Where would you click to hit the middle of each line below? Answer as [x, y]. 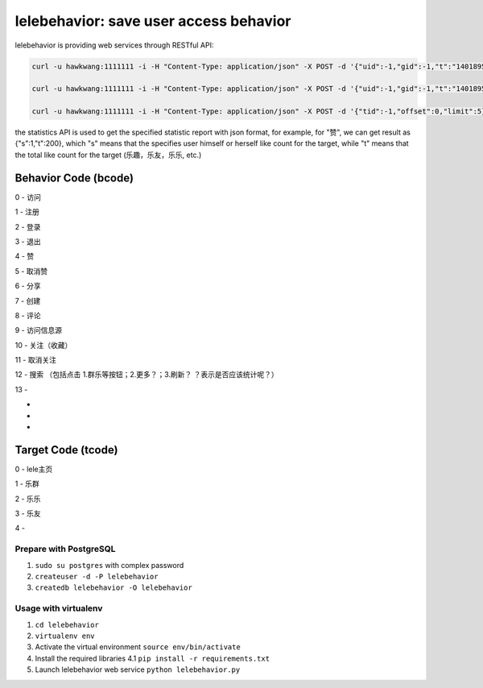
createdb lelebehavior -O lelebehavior [114, 588]
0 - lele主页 [34, 469]
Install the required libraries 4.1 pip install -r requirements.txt [152, 658]
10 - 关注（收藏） [43, 345]
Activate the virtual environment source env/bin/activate [138, 647]
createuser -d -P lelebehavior [97, 577]
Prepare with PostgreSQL [65, 549]
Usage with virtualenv [59, 608]
